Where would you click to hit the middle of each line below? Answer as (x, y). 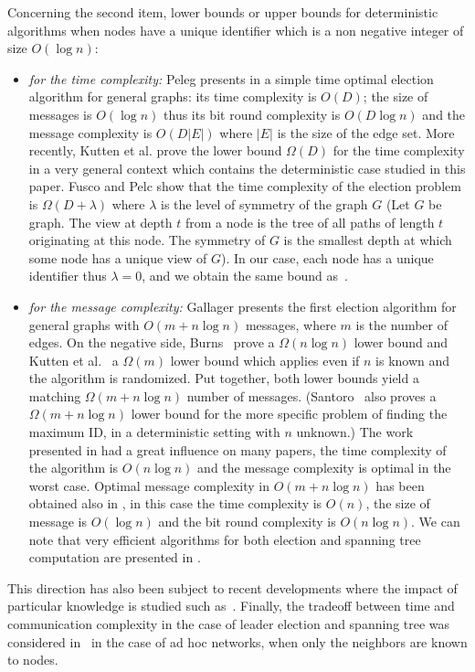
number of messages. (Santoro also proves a (311, 395)
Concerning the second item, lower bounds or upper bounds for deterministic (223, 12)
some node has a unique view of (118, 257)
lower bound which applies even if (265, 360)
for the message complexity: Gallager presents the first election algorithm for (243, 306)
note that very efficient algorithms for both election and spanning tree (225, 539)
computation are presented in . (115, 557)
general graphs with (84, 324)
